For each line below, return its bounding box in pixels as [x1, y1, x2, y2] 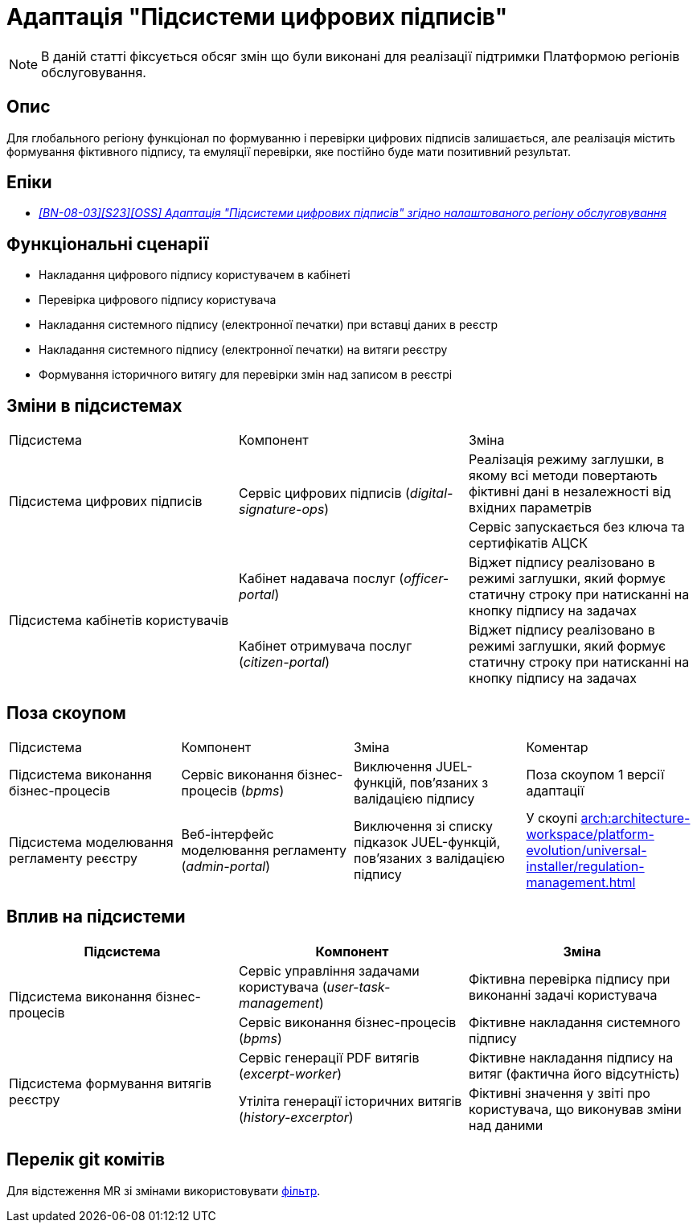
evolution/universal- [526, 841, 647, 858]
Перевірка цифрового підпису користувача [39, 293, 277, 307]
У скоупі [526, 809, 578, 826]
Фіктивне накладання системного [468, 1013, 681, 1030]
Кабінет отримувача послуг [238, 638, 412, 655]
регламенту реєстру [9, 849, 137, 866]
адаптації [526, 782, 584, 799]
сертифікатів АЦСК [468, 535, 588, 552]
